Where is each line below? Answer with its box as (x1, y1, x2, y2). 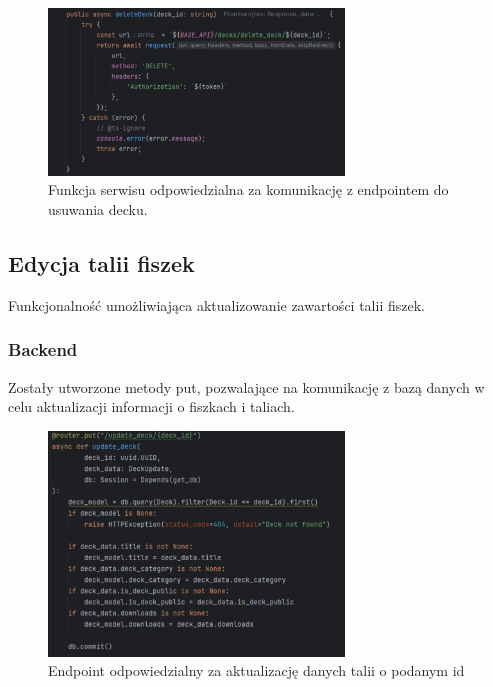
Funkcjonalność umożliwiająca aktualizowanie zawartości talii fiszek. (8, 294, 425, 315)
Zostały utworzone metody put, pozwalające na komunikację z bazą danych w (8, 376, 485, 397)
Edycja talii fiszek (8, 247, 195, 278)
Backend (8, 337, 78, 362)
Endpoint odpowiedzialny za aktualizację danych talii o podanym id (48, 660, 465, 681)
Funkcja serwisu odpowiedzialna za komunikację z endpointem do (48, 179, 449, 200)
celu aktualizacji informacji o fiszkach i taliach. (8, 396, 295, 417)
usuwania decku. (48, 198, 148, 219)
